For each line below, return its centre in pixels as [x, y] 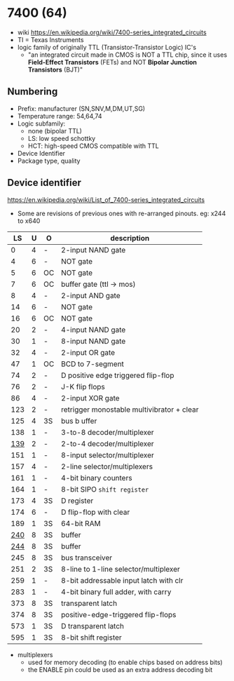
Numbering [33, 92]
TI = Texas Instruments [50, 39]
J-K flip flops [83, 386]
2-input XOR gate [90, 398]
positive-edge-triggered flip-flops [118, 614]
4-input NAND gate [93, 330]
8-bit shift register [91, 638]
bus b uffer [79, 421]
